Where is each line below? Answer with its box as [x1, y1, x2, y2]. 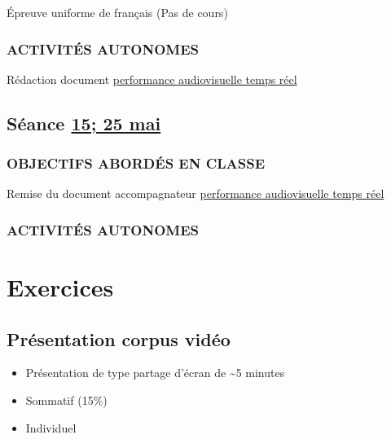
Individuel [25, 419, 77, 436]
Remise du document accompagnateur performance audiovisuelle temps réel [7, 185, 384, 202]
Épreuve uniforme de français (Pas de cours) [7, 4, 228, 20]
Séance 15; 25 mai [7, 110, 161, 135]
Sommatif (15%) [25, 392, 108, 409]
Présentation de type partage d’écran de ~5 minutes [25, 364, 285, 381]
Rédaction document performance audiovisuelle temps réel [7, 70, 297, 87]
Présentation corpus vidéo [7, 326, 231, 351]
